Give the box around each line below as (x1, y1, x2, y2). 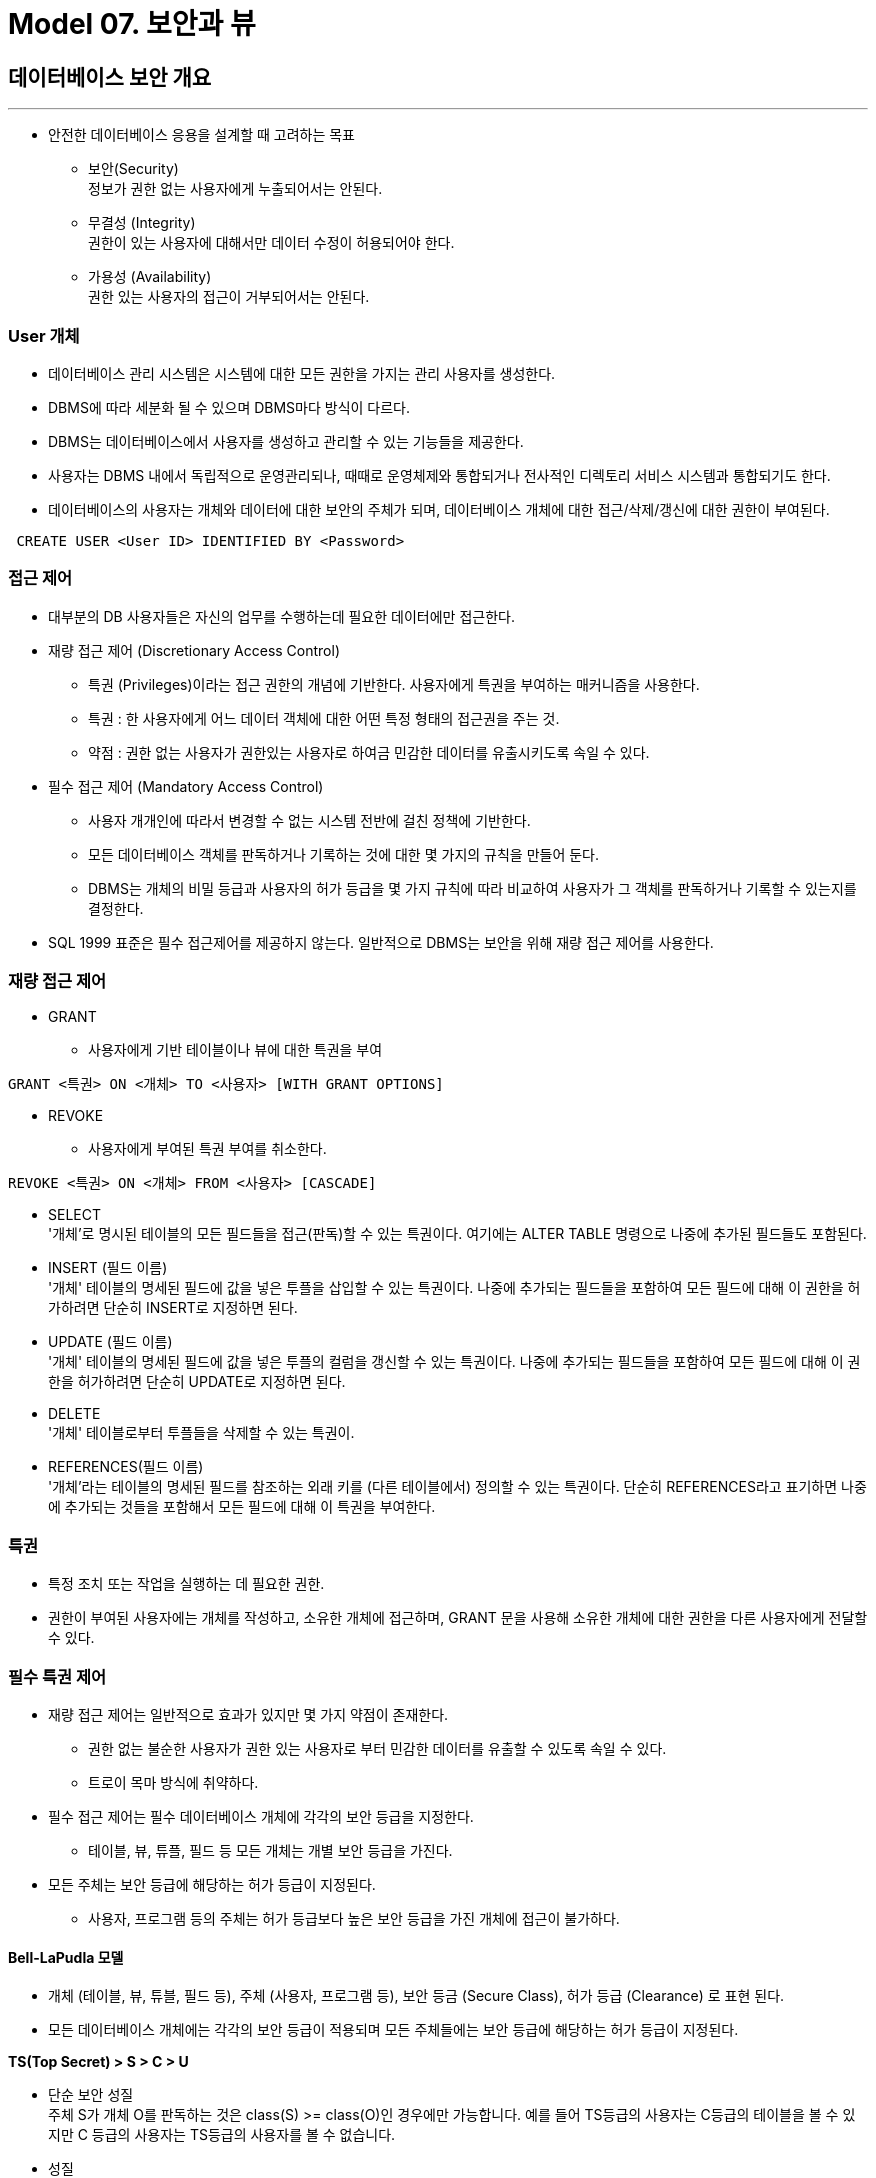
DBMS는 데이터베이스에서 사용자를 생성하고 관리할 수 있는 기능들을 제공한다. (48, 432, 524, 450)
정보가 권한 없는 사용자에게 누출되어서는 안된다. (88, 180, 383, 198)
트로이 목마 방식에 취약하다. (88, 1773, 259, 1791)
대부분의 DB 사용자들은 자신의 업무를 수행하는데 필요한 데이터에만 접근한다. (48, 607, 515, 625)
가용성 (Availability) (88, 268, 212, 286)
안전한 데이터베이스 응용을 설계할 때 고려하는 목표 (48, 126, 355, 144)
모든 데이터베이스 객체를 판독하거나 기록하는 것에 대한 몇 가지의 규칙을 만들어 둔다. (88, 845, 600, 863)
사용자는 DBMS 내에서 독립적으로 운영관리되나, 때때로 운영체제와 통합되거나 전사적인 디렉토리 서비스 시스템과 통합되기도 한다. (48, 466, 831, 484)
